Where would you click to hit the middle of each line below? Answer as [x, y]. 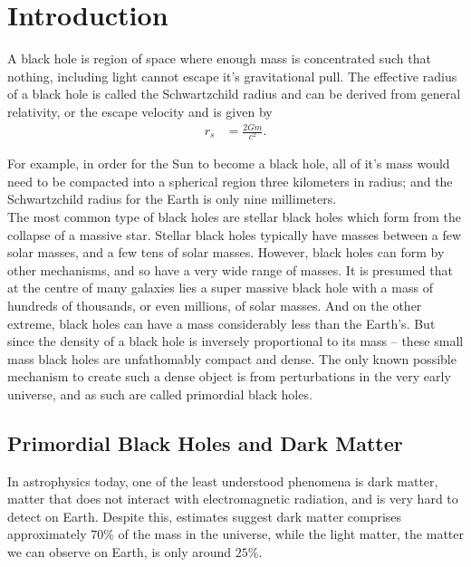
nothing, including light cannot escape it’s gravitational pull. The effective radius [232, 76]
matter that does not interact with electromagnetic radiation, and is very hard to [233, 499]
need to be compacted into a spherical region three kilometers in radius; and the [230, 181]
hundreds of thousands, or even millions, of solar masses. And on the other [215, 305]
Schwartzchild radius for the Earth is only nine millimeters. [172, 199]
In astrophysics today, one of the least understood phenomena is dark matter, [223, 481]
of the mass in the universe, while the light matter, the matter [291, 534]
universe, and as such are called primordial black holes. [160, 394]
